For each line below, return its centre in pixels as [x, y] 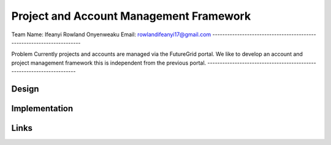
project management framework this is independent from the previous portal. [109, 63]
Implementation [42, 108]
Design [25, 89]
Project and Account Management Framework [131, 16]
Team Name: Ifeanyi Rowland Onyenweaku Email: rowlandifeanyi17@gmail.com [111, 34]
